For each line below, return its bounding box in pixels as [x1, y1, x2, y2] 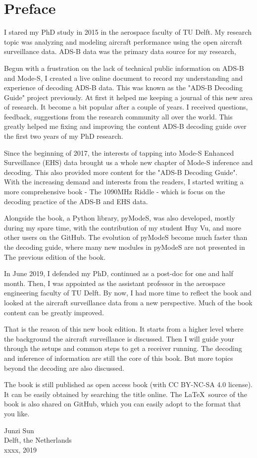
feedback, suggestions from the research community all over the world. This [4, 111, 233, 121]
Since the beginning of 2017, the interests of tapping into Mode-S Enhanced [4, 147, 234, 158]
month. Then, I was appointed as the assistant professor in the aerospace [4, 278, 225, 288]
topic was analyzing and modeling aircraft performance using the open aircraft [4, 36, 243, 47]
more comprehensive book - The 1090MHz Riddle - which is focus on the [4, 186, 225, 197]
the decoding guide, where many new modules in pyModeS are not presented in [4, 242, 245, 252]
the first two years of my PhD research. [4, 131, 123, 141]
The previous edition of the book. [4, 251, 106, 262]
